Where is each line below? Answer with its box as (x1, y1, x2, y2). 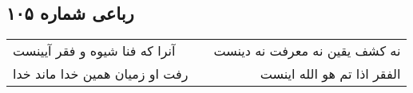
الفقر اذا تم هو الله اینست (260, 64, 401, 83)
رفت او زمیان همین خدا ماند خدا (13, 64, 189, 83)
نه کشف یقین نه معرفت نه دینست (213, 41, 401, 60)
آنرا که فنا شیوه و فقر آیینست (13, 41, 176, 60)
